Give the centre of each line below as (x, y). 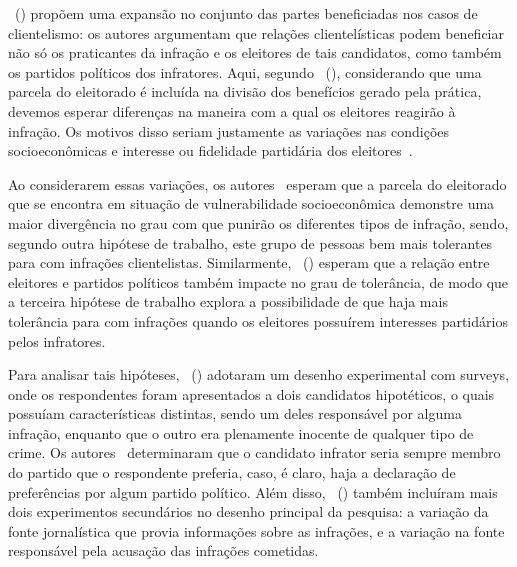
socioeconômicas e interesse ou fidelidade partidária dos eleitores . (210, 150)
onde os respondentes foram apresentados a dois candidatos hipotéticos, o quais (251, 393)
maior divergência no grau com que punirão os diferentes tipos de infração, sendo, (258, 222)
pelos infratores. (57, 340)
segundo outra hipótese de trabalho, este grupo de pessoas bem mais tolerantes (250, 242)
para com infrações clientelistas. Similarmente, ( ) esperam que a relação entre (249, 262)
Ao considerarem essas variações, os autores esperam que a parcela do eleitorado (257, 183)
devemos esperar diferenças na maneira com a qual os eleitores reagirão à (232, 110)
